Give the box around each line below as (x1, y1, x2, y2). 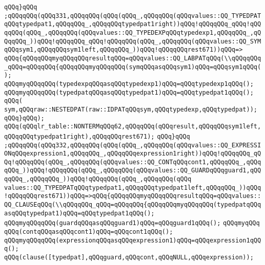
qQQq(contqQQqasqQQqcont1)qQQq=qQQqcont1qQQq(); (4, 228, 173, 236)
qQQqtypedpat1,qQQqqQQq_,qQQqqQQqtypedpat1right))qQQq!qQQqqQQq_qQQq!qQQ (4, 20, 261, 28)
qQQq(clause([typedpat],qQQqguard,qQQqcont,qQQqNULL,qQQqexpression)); (4, 254, 254, 261)
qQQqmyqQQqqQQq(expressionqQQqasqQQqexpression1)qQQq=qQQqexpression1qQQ (4, 236, 261, 244)
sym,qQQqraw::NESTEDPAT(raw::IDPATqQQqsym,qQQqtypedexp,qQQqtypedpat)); (4, 105, 257, 113)
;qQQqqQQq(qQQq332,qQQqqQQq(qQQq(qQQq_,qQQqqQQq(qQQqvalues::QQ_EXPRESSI (4, 141, 261, 149)
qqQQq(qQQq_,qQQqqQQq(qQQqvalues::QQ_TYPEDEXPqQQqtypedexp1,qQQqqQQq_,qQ (4, 29, 261, 36)
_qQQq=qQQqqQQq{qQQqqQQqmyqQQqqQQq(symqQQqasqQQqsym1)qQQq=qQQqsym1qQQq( (4, 63, 261, 71)
